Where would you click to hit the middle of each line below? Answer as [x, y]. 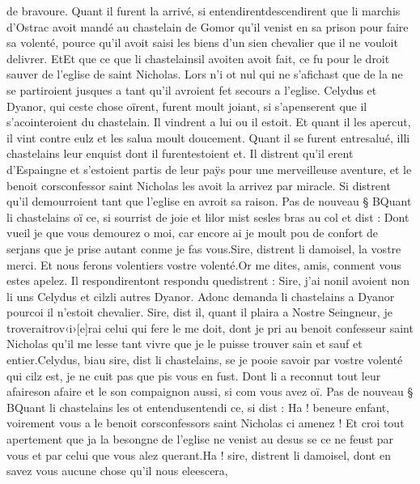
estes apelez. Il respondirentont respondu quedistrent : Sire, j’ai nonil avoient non [208, 280]
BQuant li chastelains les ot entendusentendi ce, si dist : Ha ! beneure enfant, [198, 407]
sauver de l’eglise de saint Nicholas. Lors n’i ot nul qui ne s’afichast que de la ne [205, 74]
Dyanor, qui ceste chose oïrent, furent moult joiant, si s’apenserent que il [187, 106]
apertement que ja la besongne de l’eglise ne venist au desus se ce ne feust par [200, 439]
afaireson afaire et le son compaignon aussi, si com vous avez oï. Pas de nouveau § [210, 391]
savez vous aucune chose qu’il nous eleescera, [117, 471]
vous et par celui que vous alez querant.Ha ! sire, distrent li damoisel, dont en [199, 454]
